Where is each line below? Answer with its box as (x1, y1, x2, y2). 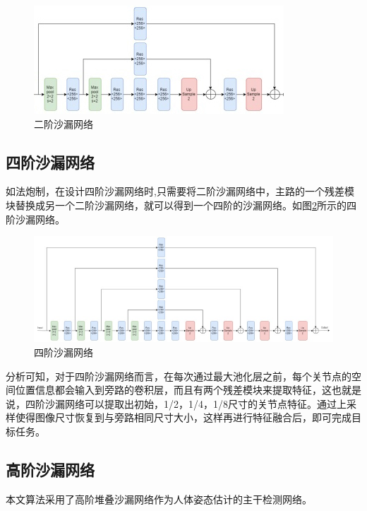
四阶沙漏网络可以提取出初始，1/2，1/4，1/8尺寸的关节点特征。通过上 (25, 396, 347, 411)
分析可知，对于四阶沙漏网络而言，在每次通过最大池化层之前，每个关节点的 (6, 368, 351, 383)
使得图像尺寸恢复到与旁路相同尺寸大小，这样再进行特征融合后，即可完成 (15, 410, 351, 425)
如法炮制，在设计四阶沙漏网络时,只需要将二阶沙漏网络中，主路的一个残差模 (6, 184, 354, 199)
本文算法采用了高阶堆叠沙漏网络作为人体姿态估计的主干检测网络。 (6, 491, 312, 506)
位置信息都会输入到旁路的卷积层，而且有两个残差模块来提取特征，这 (15, 382, 332, 397)
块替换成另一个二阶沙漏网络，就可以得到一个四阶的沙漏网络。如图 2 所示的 (6, 197, 347, 212)
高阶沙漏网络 (6, 458, 95, 480)
